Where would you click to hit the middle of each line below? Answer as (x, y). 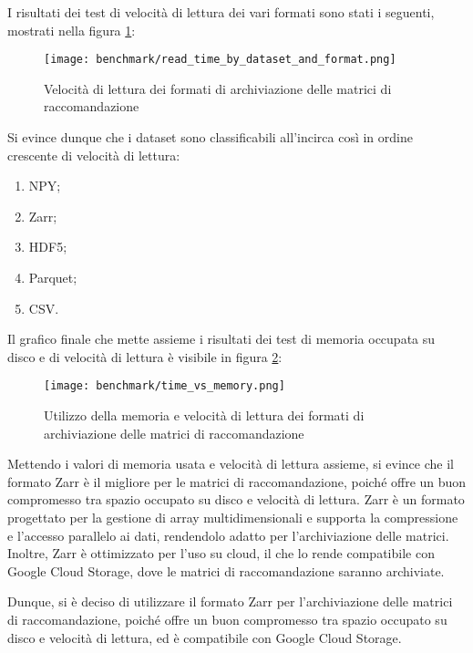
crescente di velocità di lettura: (94, 155)
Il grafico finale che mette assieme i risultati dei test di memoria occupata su (221, 339)
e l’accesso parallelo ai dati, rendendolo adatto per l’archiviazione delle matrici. (228, 535)
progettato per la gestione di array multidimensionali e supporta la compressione (233, 517)
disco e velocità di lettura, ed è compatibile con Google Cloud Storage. (205, 637)
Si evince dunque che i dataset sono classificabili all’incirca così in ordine (210, 137)
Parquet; (53, 277)
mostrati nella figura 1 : (72, 30)
